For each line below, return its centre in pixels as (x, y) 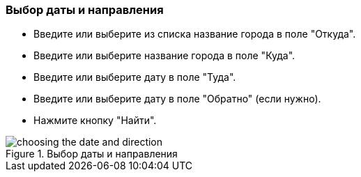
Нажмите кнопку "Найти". (95, 121)
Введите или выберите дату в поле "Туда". (135, 77)
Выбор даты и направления (85, 10)
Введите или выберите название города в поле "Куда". (164, 56)
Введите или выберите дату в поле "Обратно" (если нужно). (177, 99)
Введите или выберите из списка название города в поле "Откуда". (195, 34)
